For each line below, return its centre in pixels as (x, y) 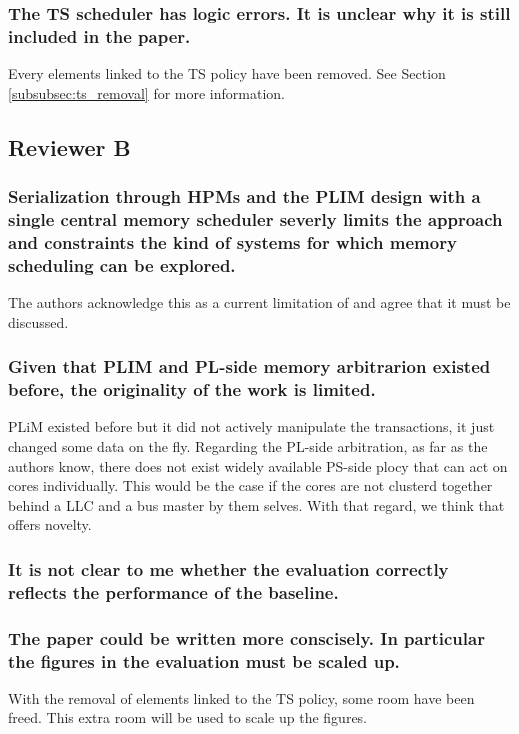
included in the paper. (99, 35)
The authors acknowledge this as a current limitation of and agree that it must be (259, 302)
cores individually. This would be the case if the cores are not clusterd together (250, 485)
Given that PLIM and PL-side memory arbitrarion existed (249, 366)
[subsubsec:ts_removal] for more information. (146, 92)
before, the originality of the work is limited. (192, 389)
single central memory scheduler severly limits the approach (255, 218)
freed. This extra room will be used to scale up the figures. (188, 717)
